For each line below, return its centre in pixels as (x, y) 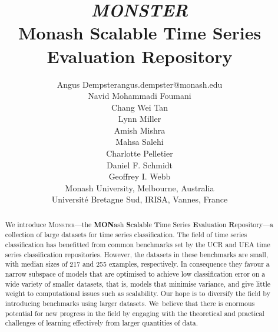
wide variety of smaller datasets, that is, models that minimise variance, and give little (138, 283)
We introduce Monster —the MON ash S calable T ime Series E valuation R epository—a (139, 224)
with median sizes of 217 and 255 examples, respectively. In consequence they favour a (137, 264)
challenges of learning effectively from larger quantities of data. (102, 323)
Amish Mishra (140, 130)
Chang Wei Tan (140, 107)
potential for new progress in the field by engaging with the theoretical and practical (135, 313)
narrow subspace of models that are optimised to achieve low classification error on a (135, 274)
